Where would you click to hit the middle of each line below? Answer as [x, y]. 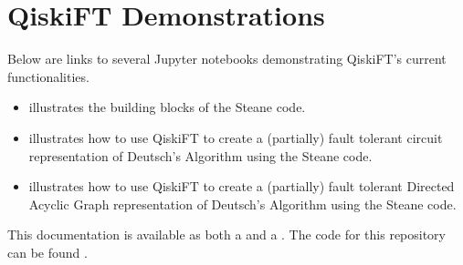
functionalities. [48, 76]
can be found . [47, 252]
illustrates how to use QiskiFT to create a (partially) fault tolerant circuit [236, 137]
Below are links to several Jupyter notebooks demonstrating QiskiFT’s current [227, 59]
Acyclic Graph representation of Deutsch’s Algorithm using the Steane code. [242, 204]
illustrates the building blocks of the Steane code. [167, 107]
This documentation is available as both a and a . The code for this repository [227, 234]
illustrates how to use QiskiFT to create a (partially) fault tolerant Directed [242, 186]
